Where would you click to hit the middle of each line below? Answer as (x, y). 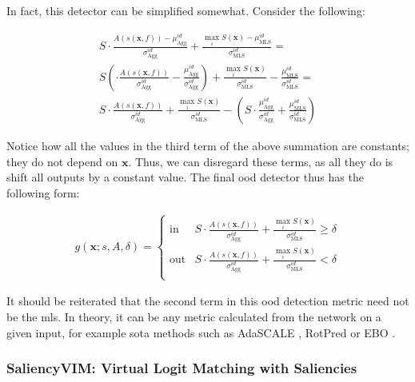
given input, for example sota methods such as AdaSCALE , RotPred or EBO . (201, 332)
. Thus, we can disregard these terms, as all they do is (261, 161)
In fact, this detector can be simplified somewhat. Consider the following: (186, 10)
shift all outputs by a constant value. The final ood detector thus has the (185, 177)
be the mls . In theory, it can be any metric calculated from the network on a (194, 316)
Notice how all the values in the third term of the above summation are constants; (208, 145)
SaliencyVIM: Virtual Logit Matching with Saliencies (182, 368)
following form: (43, 192)
